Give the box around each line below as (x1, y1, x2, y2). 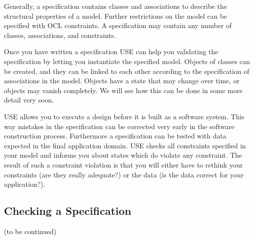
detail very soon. (4, 95, 54, 105)
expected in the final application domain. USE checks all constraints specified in (4, 140, 246, 150)
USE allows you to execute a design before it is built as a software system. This (4, 111, 245, 121)
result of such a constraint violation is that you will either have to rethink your (4, 159, 243, 170)
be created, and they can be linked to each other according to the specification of (4, 66, 250, 76)
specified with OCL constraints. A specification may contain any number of (4, 20, 232, 31)
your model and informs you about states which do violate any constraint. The (4, 150, 242, 160)
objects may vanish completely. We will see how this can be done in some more (4, 85, 243, 95)
